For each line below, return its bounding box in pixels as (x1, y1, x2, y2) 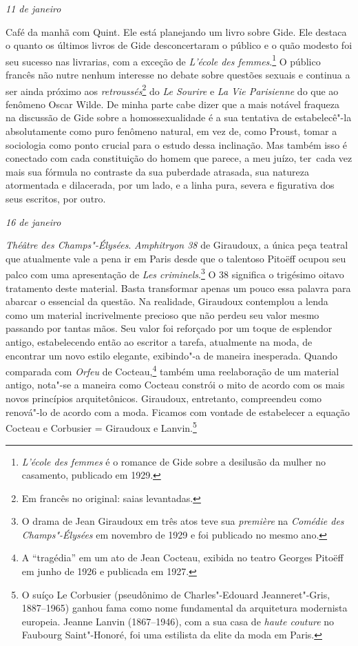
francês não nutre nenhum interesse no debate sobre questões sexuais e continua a (6, 67, 350, 82)
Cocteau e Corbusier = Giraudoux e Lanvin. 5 (6, 419, 197, 435)
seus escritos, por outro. (6, 191, 106, 206)
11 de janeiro (6, 1, 61, 15)
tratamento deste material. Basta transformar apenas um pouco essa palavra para (6, 280, 351, 295)
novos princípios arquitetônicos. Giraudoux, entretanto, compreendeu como (6, 391, 322, 406)
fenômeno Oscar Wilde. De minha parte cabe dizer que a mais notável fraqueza (6, 96, 340, 111)
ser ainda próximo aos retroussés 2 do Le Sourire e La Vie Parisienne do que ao (6, 81, 339, 98)
